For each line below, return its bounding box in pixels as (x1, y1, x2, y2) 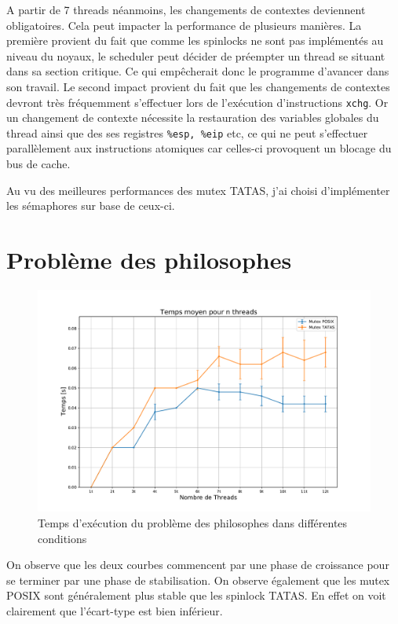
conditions (38, 530, 87, 546)
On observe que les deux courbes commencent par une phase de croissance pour (6, 556, 389, 573)
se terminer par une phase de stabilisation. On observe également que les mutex (6, 571, 390, 588)
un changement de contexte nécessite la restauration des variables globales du (6, 109, 379, 126)
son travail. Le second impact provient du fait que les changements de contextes (6, 78, 390, 94)
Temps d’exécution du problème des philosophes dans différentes (38, 514, 348, 530)
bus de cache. (6, 156, 71, 172)
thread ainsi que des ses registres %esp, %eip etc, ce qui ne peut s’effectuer (6, 124, 368, 141)
